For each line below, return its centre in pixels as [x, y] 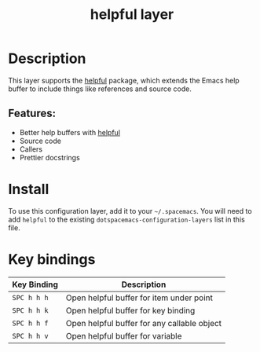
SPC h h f [30, 323]
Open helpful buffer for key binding [130, 310]
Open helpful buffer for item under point [139, 298]
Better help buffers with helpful [70, 132]
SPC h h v [30, 336]
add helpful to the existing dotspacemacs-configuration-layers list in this [126, 219]
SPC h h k [30, 310]
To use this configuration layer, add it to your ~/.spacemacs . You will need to [130, 211]
